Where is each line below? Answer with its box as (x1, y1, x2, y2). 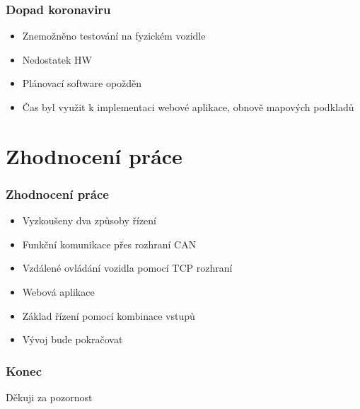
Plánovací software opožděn (22, 76, 142, 91)
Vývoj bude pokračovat (22, 332, 123, 347)
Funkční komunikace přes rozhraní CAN (22, 236, 197, 251)
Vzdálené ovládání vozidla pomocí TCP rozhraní (22, 260, 233, 275)
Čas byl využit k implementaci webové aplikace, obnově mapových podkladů (22, 100, 354, 114)
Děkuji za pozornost (6, 389, 93, 404)
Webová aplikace (22, 284, 95, 299)
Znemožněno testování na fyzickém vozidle (22, 28, 206, 43)
